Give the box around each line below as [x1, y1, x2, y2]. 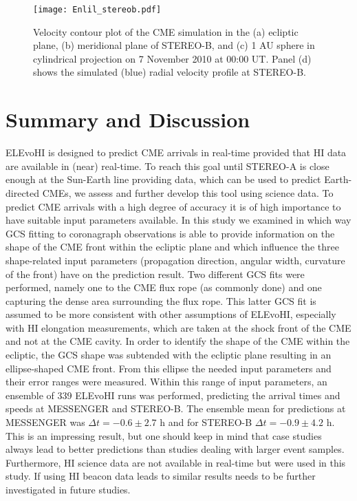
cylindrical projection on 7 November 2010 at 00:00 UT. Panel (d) [33, 51, 312, 65]
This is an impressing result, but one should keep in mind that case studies [6, 428, 322, 443]
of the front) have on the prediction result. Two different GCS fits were [6, 266, 305, 281]
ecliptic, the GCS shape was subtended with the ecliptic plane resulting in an [6, 348, 332, 362]
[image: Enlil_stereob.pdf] [33, 5, 162, 14]
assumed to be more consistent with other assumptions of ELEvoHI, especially [6, 307, 336, 321]
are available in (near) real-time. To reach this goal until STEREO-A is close [6, 158, 329, 173]
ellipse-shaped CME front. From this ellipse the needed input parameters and [6, 361, 332, 375]
